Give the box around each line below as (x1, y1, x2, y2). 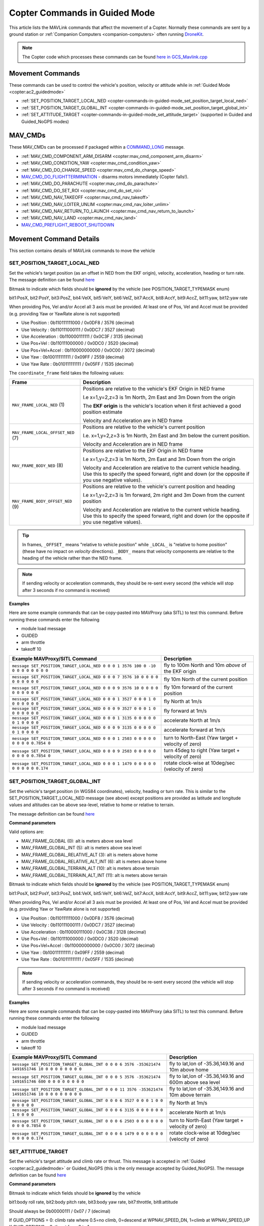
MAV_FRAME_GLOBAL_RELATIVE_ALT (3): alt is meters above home (21, 851, 158, 858)
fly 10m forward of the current (164, 684, 233, 690)
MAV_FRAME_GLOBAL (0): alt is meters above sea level (21, 838, 133, 843)
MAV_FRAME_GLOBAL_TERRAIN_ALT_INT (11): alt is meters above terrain (21, 872, 168, 878)
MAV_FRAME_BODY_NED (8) (12, 462, 64, 469)
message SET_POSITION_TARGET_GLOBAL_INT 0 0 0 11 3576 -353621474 (12, 1087, 163, 1092)
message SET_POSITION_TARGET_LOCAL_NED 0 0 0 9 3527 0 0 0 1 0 (12, 706, 156, 711)
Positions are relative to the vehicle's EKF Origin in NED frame (83, 385, 225, 392)
